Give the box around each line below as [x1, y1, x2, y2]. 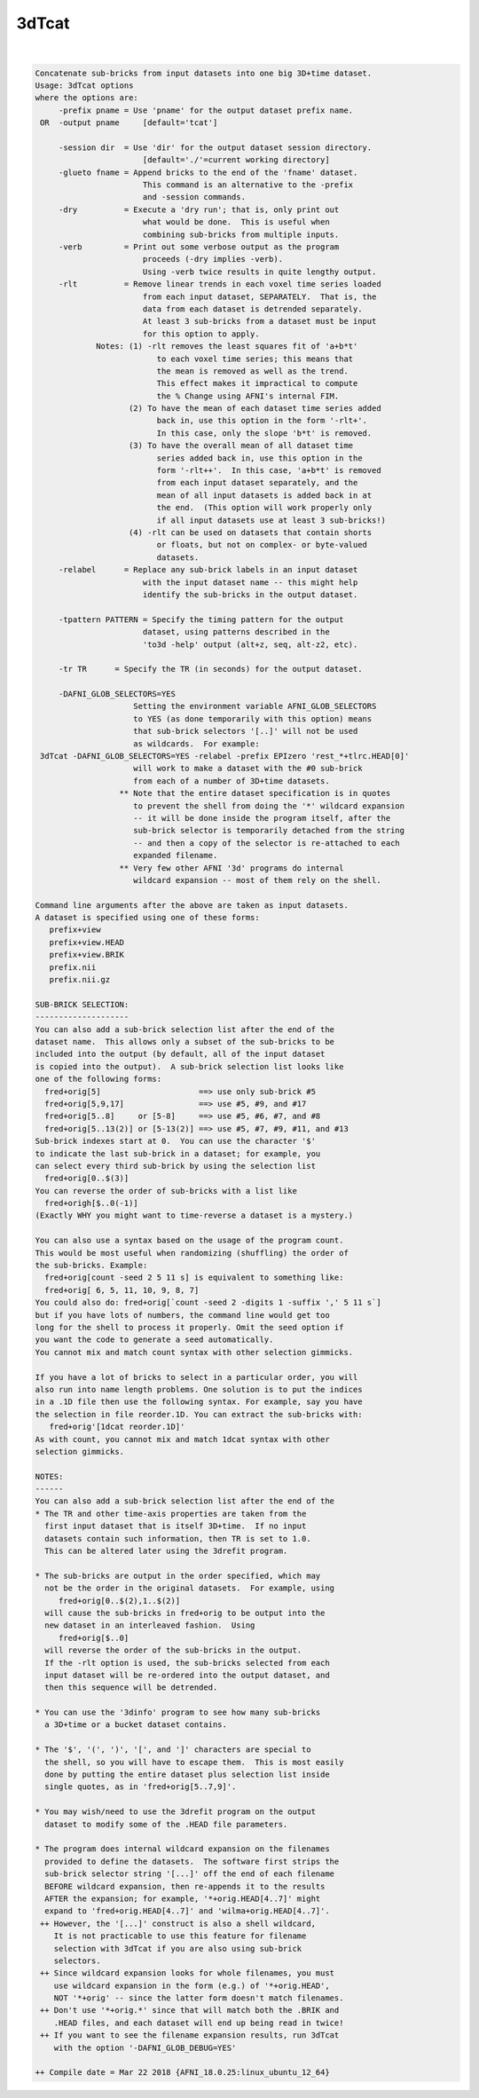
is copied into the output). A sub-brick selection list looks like [35, 1061, 344, 1071]
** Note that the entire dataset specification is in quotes [119, 788, 391, 799]
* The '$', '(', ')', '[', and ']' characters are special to [35, 1745, 311, 1755]
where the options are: [35, 93, 139, 103]
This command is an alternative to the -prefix [142, 180, 354, 190]
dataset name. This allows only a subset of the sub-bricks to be [35, 1037, 335, 1046]
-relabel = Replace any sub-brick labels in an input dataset [58, 564, 358, 575]
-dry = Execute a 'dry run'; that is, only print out [58, 204, 340, 215]
